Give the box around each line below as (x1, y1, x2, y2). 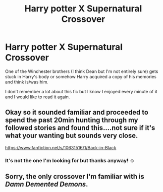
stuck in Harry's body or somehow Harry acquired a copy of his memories (5, 73, 157, 79)
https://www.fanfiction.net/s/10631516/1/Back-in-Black (5, 144, 116, 150)
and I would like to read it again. (5, 94, 70, 100)
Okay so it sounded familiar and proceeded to (5, 108, 149, 117)
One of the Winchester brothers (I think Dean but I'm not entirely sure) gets (5, 68, 159, 74)
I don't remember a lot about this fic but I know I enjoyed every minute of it (5, 88, 158, 94)
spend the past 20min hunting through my (5, 116, 138, 125)
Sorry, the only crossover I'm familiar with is (5, 172, 145, 181)
